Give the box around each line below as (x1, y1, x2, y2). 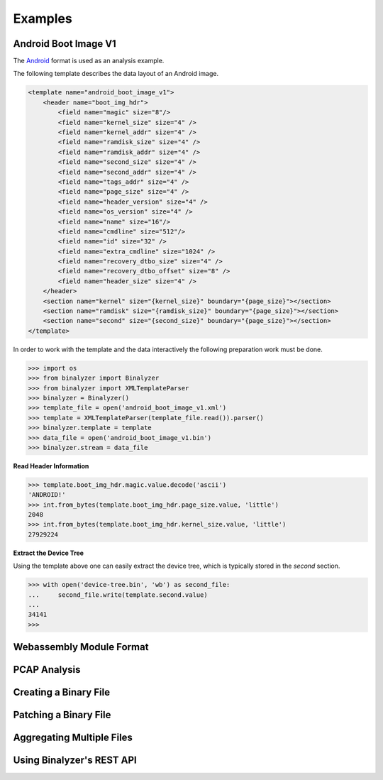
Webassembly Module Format (13, 641, 149, 653)
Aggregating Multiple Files (13, 732, 133, 744)
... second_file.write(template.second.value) (28, 591, 209, 599)
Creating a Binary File (13, 686, 110, 698)
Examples (13, 11, 72, 26)
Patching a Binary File (13, 709, 111, 721)
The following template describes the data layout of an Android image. (13, 70, 219, 78)
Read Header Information (13, 461, 89, 470)
